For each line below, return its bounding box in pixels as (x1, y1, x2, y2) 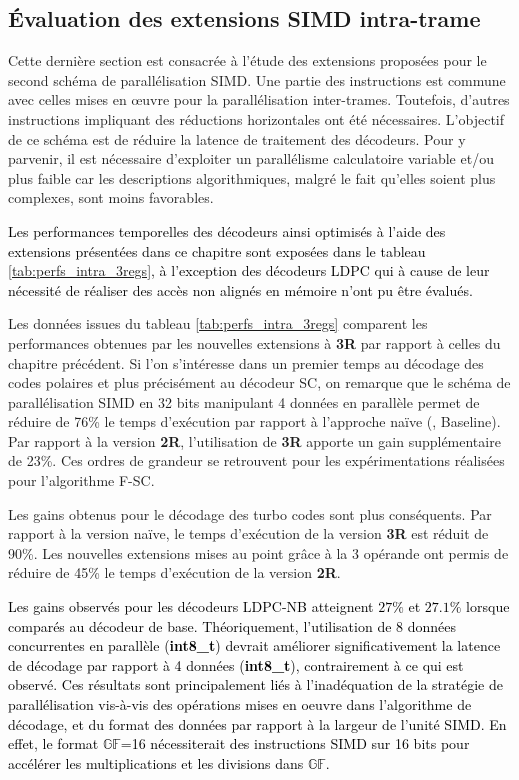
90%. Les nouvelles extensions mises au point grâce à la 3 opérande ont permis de (8, 542, 509, 563)
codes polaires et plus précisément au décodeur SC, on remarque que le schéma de (8, 372, 511, 393)
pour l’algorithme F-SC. (8, 470, 155, 491)
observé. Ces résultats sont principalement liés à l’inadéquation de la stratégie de (8, 674, 503, 695)
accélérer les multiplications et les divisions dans (8, 752, 304, 773)
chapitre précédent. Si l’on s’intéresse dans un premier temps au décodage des (8, 352, 484, 373)
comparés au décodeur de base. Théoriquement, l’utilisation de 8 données (8, 615, 457, 636)
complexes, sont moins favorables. (8, 187, 214, 208)
